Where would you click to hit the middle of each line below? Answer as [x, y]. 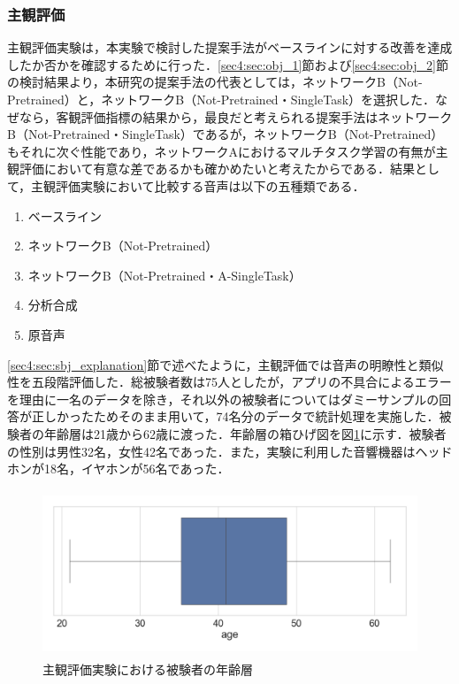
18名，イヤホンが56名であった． [137, 469]
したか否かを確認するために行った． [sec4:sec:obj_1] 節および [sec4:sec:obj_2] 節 [228, 64]
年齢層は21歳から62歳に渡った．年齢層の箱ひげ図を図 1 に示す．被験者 [245, 433]
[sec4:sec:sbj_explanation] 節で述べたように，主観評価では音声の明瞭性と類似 [226, 364]
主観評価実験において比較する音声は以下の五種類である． [198, 185]
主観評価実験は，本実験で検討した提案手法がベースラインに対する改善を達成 [230, 47]
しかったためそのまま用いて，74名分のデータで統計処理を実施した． [241, 416]
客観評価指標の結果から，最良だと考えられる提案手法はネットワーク [254, 116]
